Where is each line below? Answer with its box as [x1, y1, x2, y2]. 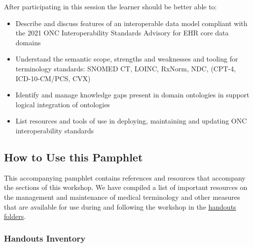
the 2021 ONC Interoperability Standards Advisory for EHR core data [15, 28, 229, 38]
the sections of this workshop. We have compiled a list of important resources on [4, 182, 248, 192]
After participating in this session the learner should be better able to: [4, 1, 217, 11]
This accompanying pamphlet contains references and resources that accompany [4, 172, 246, 183]
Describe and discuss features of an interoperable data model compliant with [15, 18, 248, 28]
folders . [4, 211, 26, 221]
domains [15, 37, 41, 47]
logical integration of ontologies [15, 99, 110, 109]
